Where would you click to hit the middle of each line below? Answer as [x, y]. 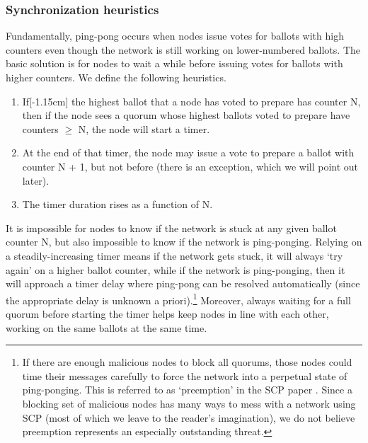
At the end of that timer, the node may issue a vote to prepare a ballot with [188, 153]
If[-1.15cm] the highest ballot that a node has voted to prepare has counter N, [191, 101]
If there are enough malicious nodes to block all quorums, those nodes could [187, 362]
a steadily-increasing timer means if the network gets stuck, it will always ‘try [174, 255]
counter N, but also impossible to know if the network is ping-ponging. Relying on [184, 242]
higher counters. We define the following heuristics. [116, 77]
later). [36, 180]
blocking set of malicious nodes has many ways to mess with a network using [189, 403]
